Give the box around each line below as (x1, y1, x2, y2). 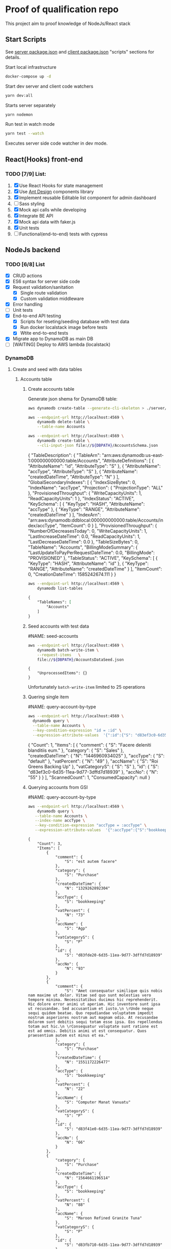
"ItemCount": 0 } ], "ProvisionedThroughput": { (59, 522, 157, 528)
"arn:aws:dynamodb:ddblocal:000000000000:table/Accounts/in (27, 517, 164, 523)
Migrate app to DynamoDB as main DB (12, 336, 93, 342)
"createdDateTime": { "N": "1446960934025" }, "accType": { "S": (27, 752, 165, 758)
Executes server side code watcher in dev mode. (5, 140, 108, 146)
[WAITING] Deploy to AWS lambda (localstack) (12, 341, 111, 347)
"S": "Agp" (64, 926, 88, 931)
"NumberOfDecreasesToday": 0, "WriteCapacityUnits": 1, (27, 528, 148, 534)
